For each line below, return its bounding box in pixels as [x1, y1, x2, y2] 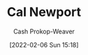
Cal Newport [6, 4, 82, 20]
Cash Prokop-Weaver [13, 27, 75, 36]
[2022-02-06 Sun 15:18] [9, 40, 79, 49]
